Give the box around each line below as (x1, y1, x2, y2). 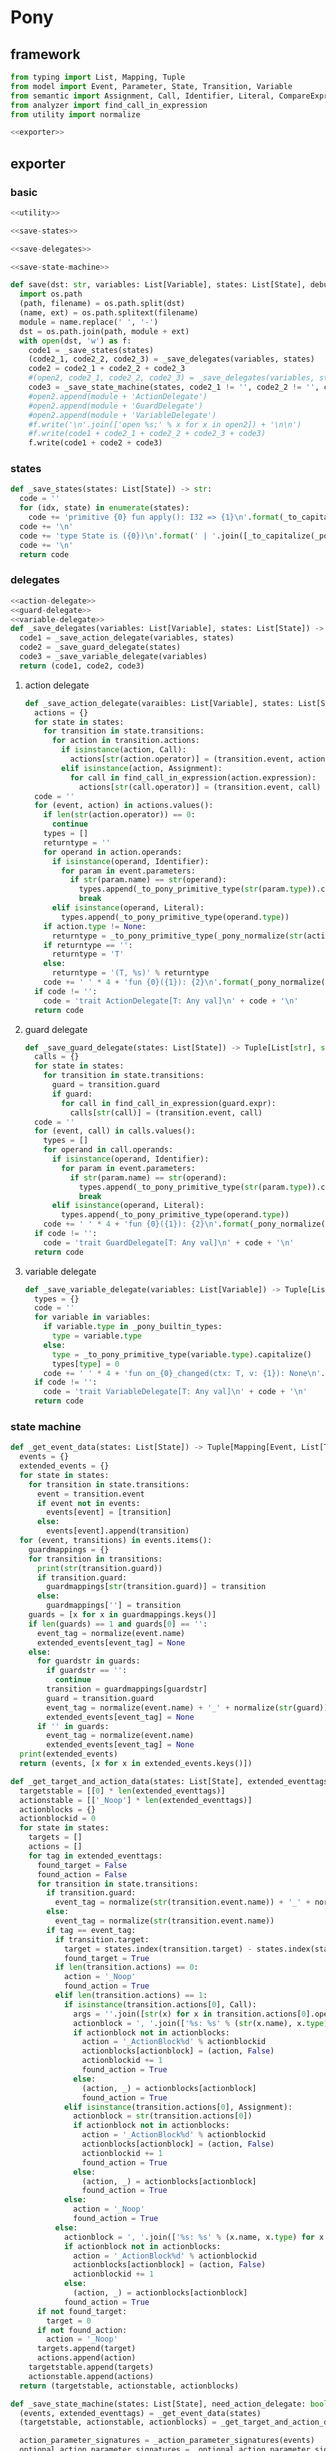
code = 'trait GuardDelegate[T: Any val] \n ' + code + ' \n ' (43, 1237, 295, 1248)
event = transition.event (36, 1489, 145, 1499)
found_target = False (36, 1860, 128, 1870)
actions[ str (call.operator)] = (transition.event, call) (78, 782, 322, 792)
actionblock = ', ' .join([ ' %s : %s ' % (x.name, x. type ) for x (63, 2232, 325, 2242)
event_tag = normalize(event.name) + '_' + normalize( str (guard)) (46, 1702, 329, 1713)
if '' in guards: (36, 1721, 110, 1731)
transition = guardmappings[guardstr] (46, 1684, 208, 1695)
